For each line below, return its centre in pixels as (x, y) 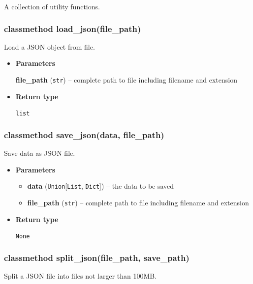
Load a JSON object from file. (49, 46)
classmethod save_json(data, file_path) (84, 134)
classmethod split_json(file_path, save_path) (97, 257)
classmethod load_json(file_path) (73, 28)
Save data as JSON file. (40, 153)
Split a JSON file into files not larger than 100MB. (80, 276)
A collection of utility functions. (52, 6)
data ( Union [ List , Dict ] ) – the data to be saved (101, 186)
